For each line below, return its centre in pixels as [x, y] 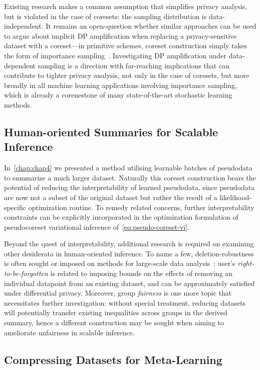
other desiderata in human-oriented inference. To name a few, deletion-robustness [129, 253]
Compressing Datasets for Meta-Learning [113, 359]
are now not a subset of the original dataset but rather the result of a [111, 197]
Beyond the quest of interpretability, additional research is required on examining [129, 244]
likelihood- [236, 197]
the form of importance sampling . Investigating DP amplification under [115, 55]
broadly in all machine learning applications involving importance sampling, [121, 85]
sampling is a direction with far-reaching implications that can [134, 65]
